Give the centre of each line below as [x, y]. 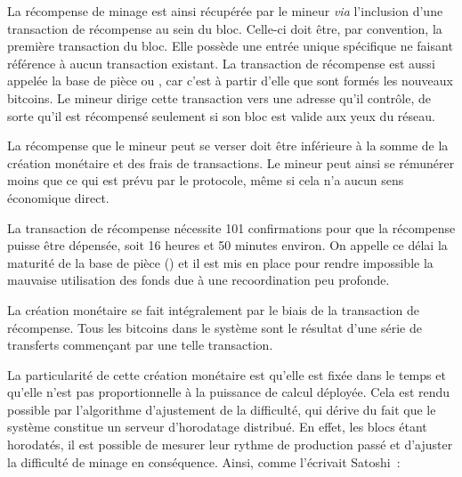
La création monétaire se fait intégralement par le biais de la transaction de [213, 309]
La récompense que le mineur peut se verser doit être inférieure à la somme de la [228, 146]
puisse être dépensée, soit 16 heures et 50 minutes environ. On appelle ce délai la [227, 245]
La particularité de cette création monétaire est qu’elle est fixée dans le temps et [227, 374]
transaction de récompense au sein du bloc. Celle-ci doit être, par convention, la [225, 28]
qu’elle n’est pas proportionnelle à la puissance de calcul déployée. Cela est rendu [229, 392]
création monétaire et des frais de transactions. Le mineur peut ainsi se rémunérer [231, 162]
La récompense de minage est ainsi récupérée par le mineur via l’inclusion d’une [225, 11]
